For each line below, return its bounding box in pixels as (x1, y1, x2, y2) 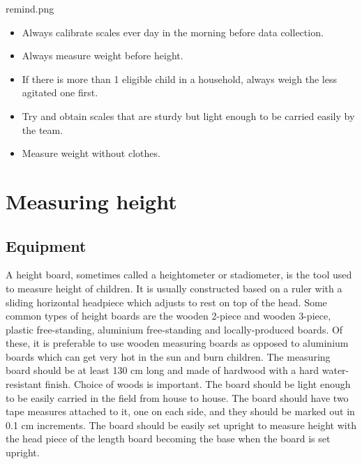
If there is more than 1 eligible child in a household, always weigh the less (22, 71, 337, 86)
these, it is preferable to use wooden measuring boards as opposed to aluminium (6, 336, 349, 350)
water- (322, 363, 349, 377)
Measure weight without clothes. (22, 146, 160, 160)
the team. (22, 122, 63, 137)
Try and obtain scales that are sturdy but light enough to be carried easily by (22, 108, 355, 123)
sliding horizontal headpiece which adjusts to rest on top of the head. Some (6, 294, 327, 309)
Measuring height (6, 186, 177, 215)
